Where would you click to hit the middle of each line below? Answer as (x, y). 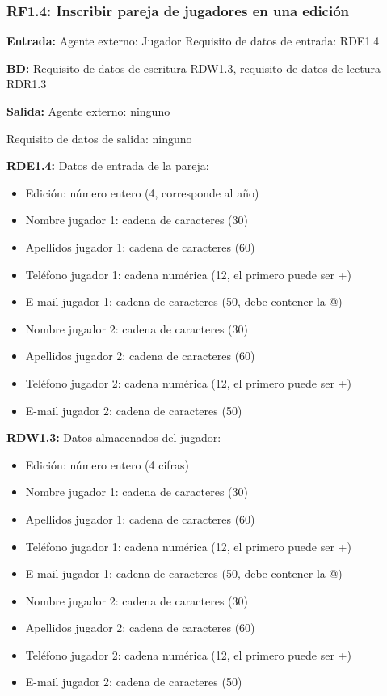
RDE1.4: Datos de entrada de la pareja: (108, 166)
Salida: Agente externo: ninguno (88, 111)
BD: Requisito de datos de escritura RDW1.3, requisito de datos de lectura (193, 68)
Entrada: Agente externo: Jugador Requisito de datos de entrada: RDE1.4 (193, 41)
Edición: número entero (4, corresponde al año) (142, 192)
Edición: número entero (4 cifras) (107, 464)
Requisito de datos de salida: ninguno (99, 138)
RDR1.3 (27, 84)
